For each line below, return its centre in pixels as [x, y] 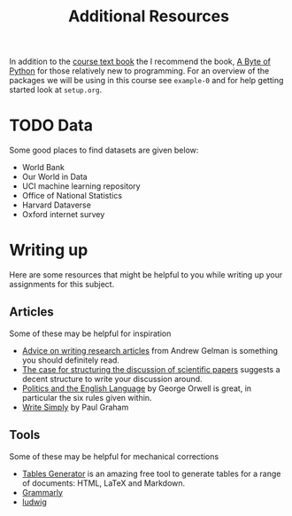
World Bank [43, 168]
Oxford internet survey [63, 215]
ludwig [34, 502]
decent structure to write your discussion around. [112, 379]
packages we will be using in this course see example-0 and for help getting [146, 81]
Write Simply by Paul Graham [75, 407]
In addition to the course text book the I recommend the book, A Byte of [140, 62]
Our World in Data [54, 177]
